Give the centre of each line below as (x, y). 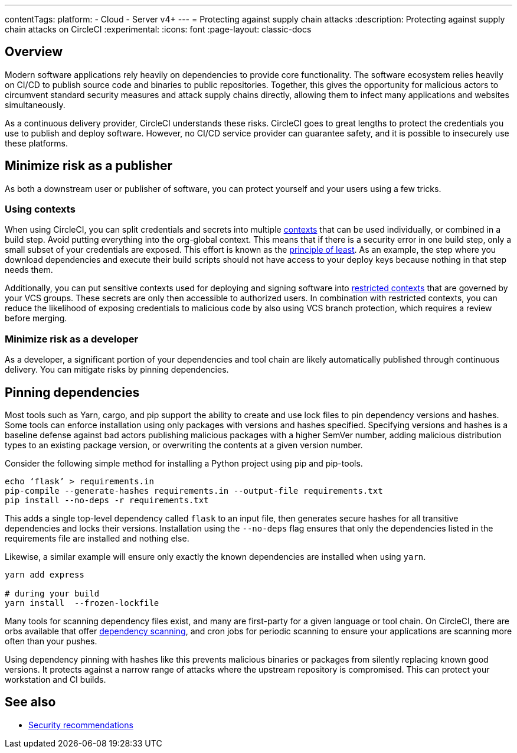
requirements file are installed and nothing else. (97, 539)
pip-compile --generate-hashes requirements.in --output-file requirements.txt (194, 491)
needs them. (29, 270)
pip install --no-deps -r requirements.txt (107, 501)
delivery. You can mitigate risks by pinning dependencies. (117, 370)
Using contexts (40, 209)
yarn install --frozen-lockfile (82, 603)
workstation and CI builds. (55, 680)
